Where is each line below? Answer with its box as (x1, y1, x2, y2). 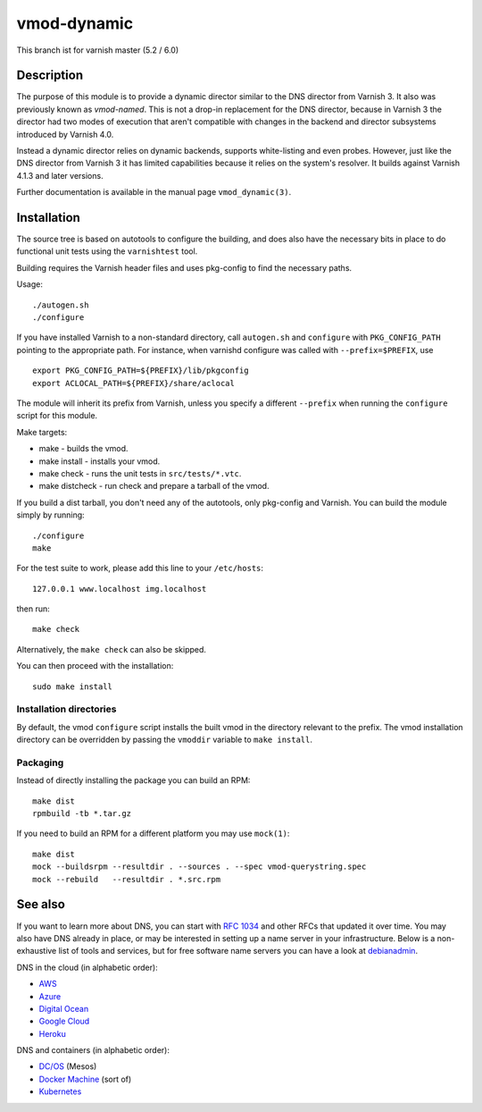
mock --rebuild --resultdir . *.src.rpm (32, 874, 221, 884)
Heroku (38, 1028, 66, 1039)
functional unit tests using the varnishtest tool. (16, 246, 198, 257)
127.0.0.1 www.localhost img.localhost (32, 584, 207, 594)
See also (16, 897, 66, 912)
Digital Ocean (38, 1003, 89, 1014)
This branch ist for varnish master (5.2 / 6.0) (16, 45, 179, 55)
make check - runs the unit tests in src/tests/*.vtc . (38, 468, 242, 478)
